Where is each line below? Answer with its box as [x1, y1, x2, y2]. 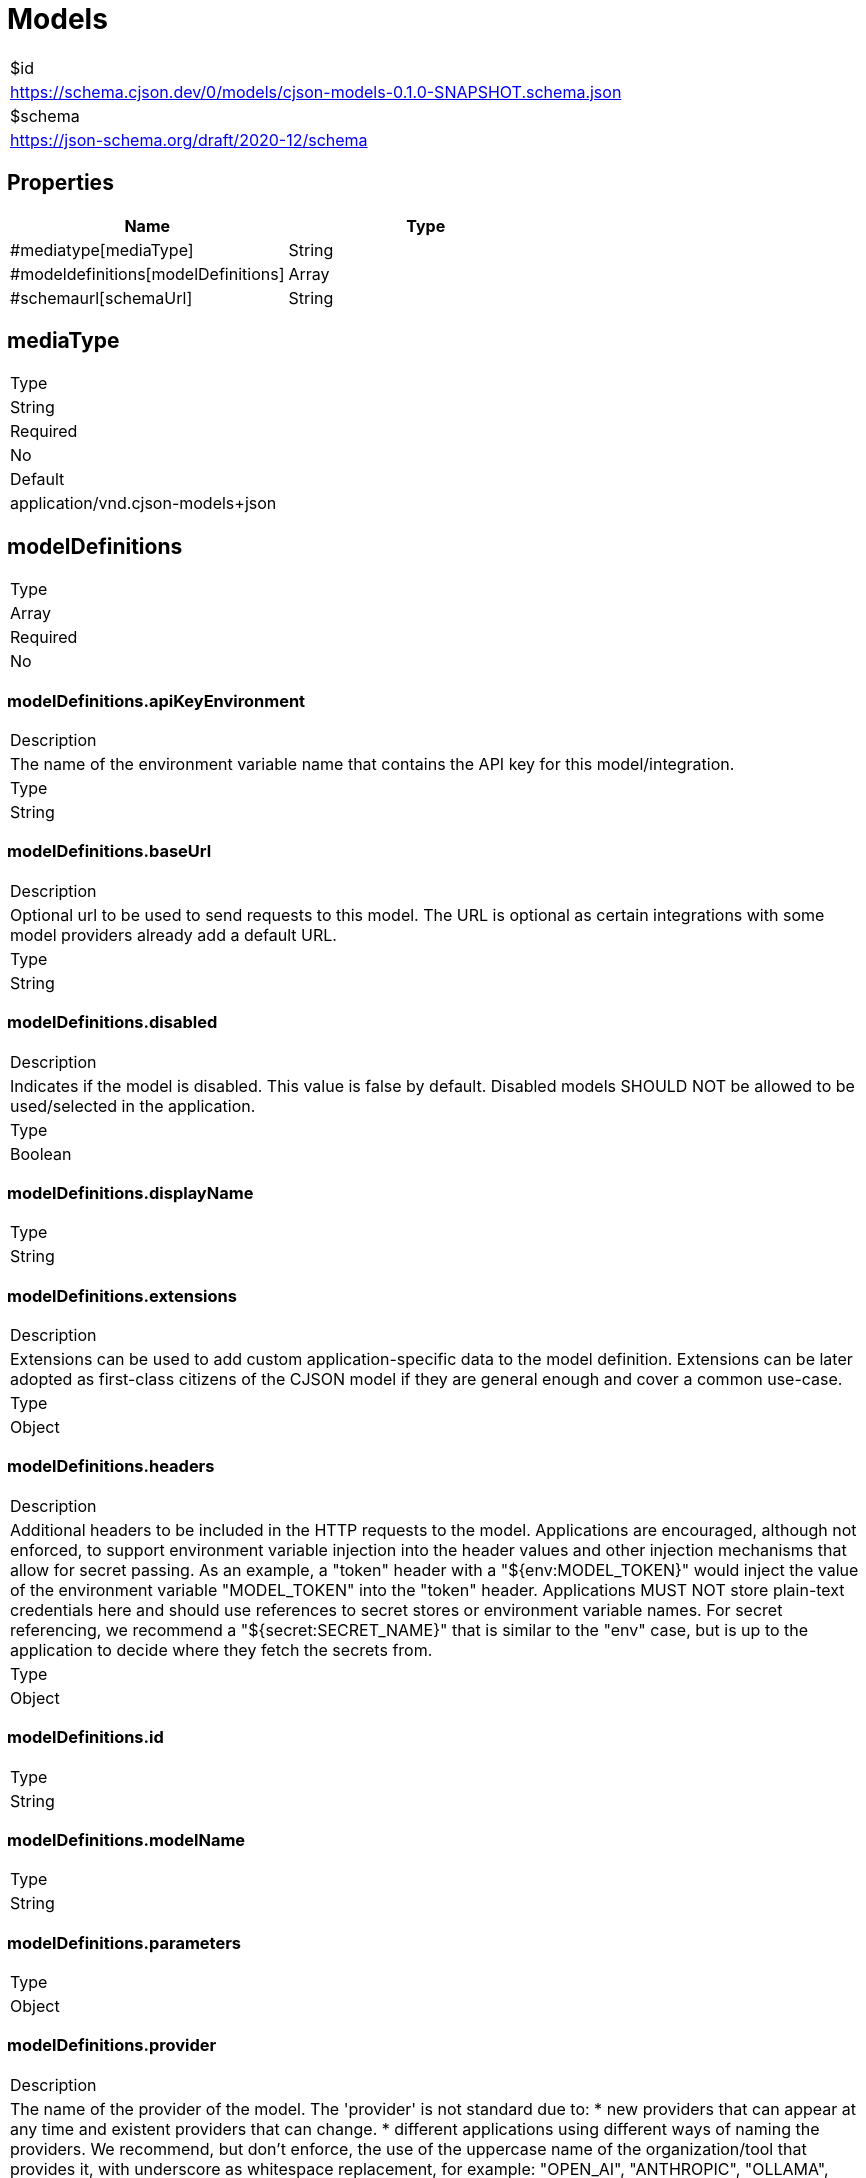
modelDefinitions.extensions [7, 1285, 237, 1306]
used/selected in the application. [10, 1095, 256, 1116]
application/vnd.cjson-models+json [10, 493, 277, 514]
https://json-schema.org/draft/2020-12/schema [10, 129, 368, 150]
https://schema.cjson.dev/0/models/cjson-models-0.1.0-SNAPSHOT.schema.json [10, 81, 622, 102]
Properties [7, 170, 114, 196]
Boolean [10, 1143, 72, 1164]
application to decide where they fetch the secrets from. [10, 1639, 433, 1660]
